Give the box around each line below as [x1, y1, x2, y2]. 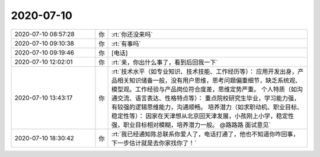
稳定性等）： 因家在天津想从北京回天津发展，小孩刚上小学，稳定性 [111, 111, 295, 120]
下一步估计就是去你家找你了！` [111, 139, 197, 147]
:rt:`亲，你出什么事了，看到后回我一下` [111, 58, 219, 66]
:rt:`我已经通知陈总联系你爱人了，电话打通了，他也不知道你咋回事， [111, 130, 299, 138]
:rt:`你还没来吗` [111, 30, 153, 39]
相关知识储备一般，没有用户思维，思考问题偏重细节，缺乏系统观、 [117, 76, 302, 84]
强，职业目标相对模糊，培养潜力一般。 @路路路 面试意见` [111, 120, 271, 129]
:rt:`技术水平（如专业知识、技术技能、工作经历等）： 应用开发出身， [111, 67, 298, 75]
